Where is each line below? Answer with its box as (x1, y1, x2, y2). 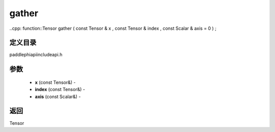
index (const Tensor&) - (35, 86, 85, 93)
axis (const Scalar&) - (35, 94, 81, 100)
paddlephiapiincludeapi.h (9, 52, 63, 58)
